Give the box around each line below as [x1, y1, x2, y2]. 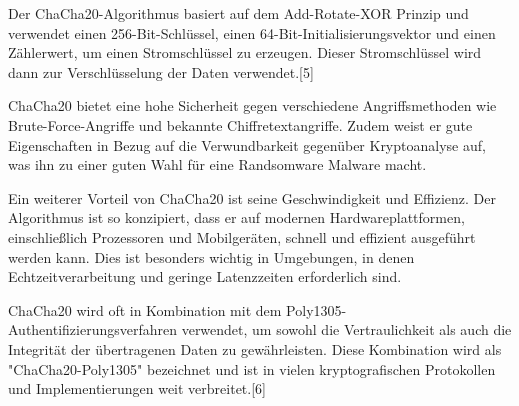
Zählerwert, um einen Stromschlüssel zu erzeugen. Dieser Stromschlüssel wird [8, 42, 482, 63]
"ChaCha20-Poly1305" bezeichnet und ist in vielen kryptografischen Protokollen [8, 358, 496, 379]
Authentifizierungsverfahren [8, 319, 178, 340]
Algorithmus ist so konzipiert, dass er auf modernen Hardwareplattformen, [8, 207, 465, 228]
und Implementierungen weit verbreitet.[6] [8, 378, 266, 399]
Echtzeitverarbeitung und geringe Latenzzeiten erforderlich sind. [8, 266, 402, 287]
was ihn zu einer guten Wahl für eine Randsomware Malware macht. [8, 154, 427, 175]
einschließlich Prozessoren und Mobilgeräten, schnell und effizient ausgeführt [8, 226, 476, 247]
